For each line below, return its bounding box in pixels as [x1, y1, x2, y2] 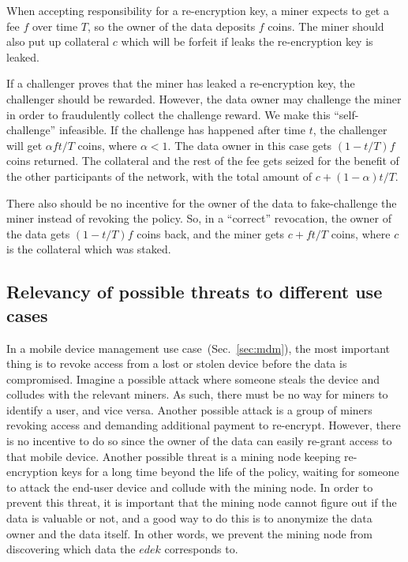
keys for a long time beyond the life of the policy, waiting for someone [61, 463, 399, 480]
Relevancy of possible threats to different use [6, 279, 383, 304]
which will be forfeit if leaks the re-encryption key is [121, 33, 373, 50]
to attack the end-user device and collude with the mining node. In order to [6, 478, 373, 495]
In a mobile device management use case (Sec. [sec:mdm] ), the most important [6, 339, 391, 356]
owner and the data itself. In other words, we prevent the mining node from [6, 525, 372, 541]
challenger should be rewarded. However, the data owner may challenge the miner [6, 90, 402, 107]
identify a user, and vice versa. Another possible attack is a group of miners [6, 401, 372, 418]
